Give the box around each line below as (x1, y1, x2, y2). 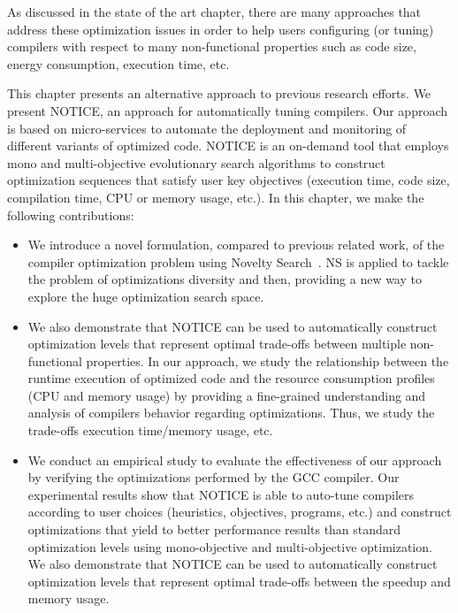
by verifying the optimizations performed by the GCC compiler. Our (27, 468, 400, 487)
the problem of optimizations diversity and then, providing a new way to (27, 270, 422, 288)
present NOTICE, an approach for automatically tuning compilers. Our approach (7, 101, 448, 119)
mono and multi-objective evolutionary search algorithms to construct (7, 153, 385, 172)
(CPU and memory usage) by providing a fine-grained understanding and (27, 386, 426, 404)
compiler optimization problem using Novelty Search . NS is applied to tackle (27, 252, 449, 271)
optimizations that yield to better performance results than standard (27, 520, 401, 539)
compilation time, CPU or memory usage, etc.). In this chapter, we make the (7, 188, 424, 206)
